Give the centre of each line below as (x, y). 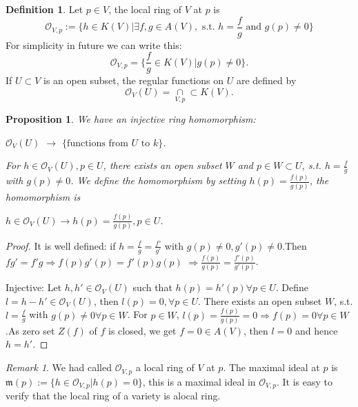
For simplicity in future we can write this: (94, 44)
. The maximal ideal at (271, 367)
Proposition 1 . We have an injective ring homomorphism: (131, 119)
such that (152, 287)
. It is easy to (304, 381)
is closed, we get (142, 330)
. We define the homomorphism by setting (158, 180)
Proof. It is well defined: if (61, 245)
